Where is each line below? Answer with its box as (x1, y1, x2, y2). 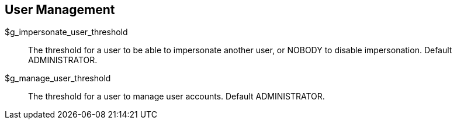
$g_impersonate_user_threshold (5, 27, 128, 37)
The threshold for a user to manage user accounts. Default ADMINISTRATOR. (28, 91, 325, 102)
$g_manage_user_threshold (5, 73, 111, 84)
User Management (5, 2, 115, 17)
